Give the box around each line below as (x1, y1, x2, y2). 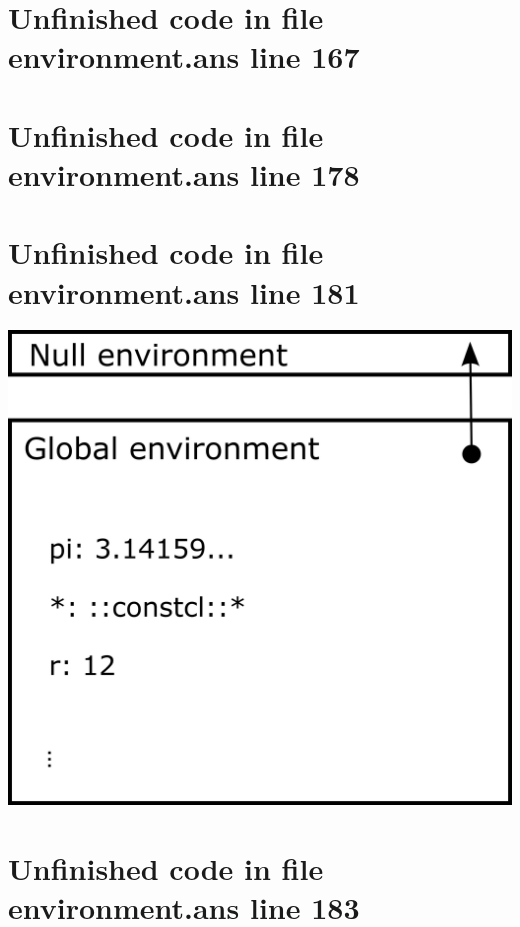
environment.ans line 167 (8, 36, 360, 77)
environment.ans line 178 (8, 153, 360, 194)
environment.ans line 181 (8, 271, 360, 312)
